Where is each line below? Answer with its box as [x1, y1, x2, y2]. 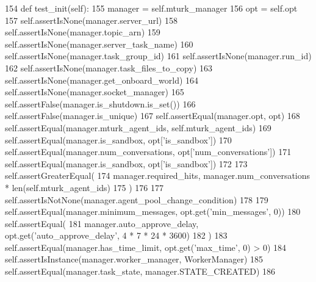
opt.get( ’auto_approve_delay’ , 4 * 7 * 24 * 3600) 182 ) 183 [5, 229, 228, 242]
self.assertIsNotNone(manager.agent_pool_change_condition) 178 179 [5, 193, 268, 206]
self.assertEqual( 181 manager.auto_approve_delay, [5, 217, 199, 230]
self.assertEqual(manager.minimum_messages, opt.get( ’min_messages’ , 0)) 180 [5, 205, 301, 218]
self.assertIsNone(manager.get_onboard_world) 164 [5, 73, 199, 86]
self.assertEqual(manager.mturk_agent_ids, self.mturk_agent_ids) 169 [5, 121, 271, 134]
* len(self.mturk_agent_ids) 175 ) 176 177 [5, 181, 163, 193]
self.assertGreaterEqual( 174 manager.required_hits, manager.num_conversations [5, 169, 311, 182]
